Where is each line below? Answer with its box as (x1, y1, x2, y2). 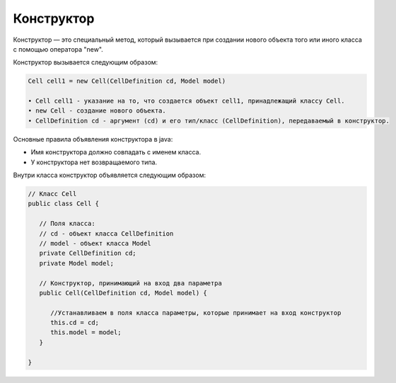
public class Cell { (28, 200, 99, 208)
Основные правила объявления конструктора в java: (13, 135, 173, 143)
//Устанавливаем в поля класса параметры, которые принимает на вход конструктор (50, 309, 342, 316)
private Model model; (39, 259, 115, 267)
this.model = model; (50, 328, 122, 336)
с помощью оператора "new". (13, 45, 104, 53)
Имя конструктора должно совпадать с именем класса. (30, 148, 202, 156)
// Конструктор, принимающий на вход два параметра (39, 279, 222, 287)
